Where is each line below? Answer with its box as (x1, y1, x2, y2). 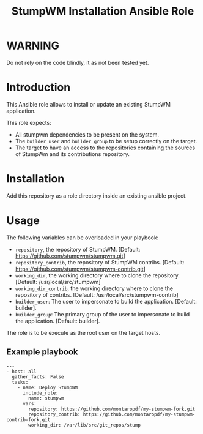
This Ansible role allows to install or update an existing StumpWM (6, 100, 171, 108)
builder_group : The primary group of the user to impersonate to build (15, 310, 190, 318)
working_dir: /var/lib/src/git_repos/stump (28, 422, 141, 428)
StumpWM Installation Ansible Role (11, 4, 194, 18)
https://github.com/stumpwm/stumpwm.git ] (15, 252, 125, 260)
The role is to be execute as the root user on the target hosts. (6, 329, 161, 336)
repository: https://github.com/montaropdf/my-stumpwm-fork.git (28, 406, 196, 412)
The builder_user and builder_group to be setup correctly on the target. (15, 137, 197, 144)
